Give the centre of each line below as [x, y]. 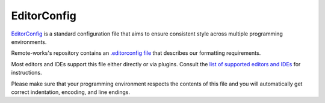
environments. [29, 42]
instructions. [26, 73]
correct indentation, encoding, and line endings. [71, 92]
